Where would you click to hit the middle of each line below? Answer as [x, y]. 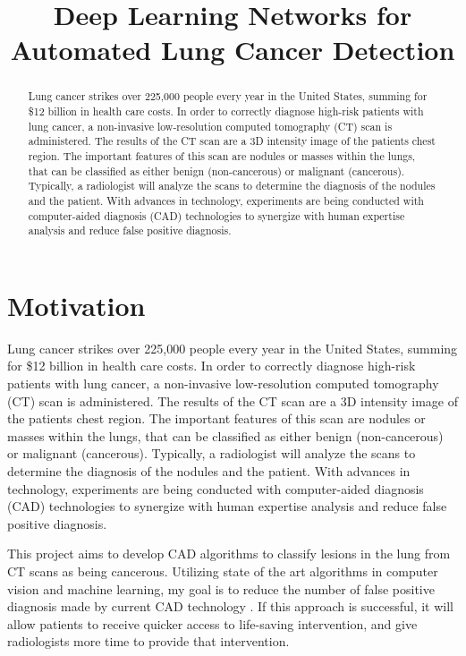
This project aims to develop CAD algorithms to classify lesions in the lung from [229, 554]
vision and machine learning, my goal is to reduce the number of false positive [221, 588]
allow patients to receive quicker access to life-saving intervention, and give [212, 623]
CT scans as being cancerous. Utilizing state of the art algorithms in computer [223, 571]
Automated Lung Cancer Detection [233, 50]
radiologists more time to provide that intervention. [148, 641]
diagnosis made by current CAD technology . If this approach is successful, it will [231, 606]
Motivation [76, 305]
